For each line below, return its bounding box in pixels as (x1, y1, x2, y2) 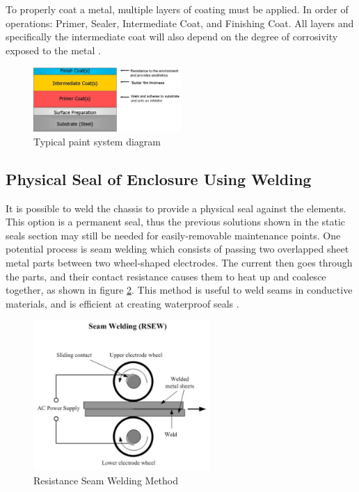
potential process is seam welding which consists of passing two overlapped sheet (6, 241, 349, 256)
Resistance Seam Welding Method (33, 473, 179, 487)
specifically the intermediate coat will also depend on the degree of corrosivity (6, 29, 338, 44)
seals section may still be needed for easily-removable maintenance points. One (6, 228, 341, 242)
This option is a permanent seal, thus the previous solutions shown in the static (6, 214, 346, 229)
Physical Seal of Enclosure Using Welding (6, 168, 312, 189)
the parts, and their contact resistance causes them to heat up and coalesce (6, 269, 326, 283)
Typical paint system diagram (33, 134, 161, 148)
